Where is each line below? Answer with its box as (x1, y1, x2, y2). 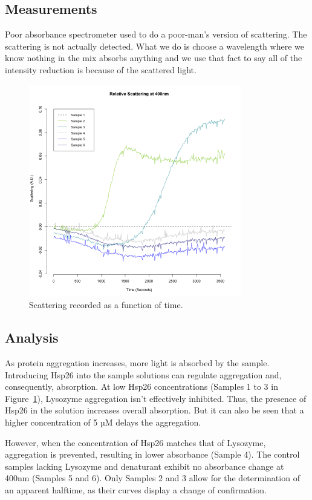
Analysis (5, 328, 59, 347)
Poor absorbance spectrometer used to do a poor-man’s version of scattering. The (5, 28, 307, 41)
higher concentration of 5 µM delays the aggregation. (5, 415, 201, 428)
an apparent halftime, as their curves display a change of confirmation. (5, 483, 267, 496)
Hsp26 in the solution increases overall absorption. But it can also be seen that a (5, 404, 304, 416)
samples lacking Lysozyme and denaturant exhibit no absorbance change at (5, 459, 284, 472)
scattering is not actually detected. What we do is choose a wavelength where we (5, 39, 304, 52)
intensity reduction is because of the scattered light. (5, 63, 197, 76)
